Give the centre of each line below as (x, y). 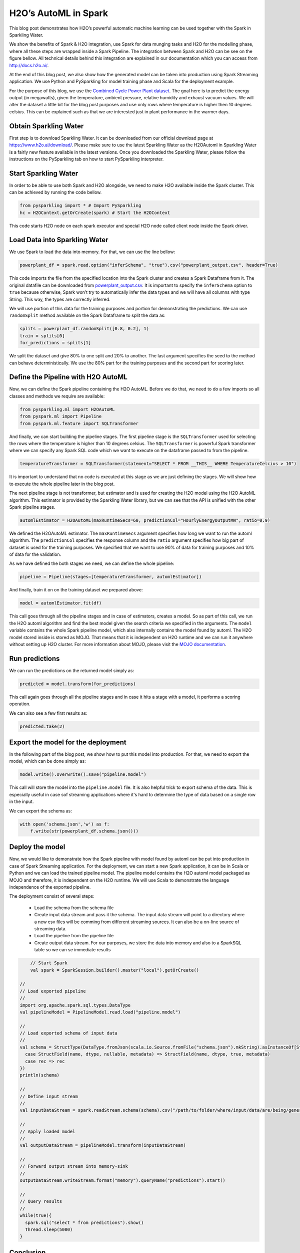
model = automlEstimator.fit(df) (61, 603)
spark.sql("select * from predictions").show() (84, 1222)
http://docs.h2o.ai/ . (29, 65)
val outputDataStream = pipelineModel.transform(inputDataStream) (103, 1145)
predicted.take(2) (42, 726)
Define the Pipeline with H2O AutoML (68, 377)
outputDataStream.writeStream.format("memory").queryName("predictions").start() (123, 1181)
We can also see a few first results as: (48, 713)
